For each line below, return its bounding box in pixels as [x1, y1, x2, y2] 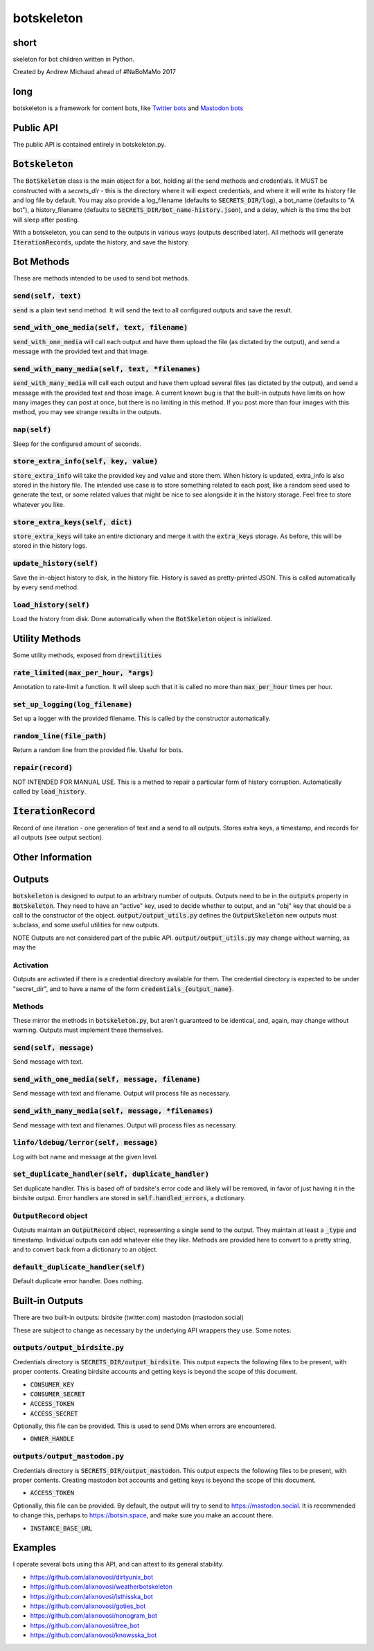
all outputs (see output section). [12, 833, 104, 841]
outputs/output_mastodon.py [12, 1452, 125, 1461]
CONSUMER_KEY [30, 1380, 75, 1389]
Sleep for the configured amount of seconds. [12, 440, 141, 448]
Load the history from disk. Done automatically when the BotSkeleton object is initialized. [12, 615, 273, 623]
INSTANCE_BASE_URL [30, 1524, 93, 1532]
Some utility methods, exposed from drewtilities [12, 651, 162, 659]
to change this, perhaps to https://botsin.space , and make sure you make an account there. [12, 1511, 274, 1519]
